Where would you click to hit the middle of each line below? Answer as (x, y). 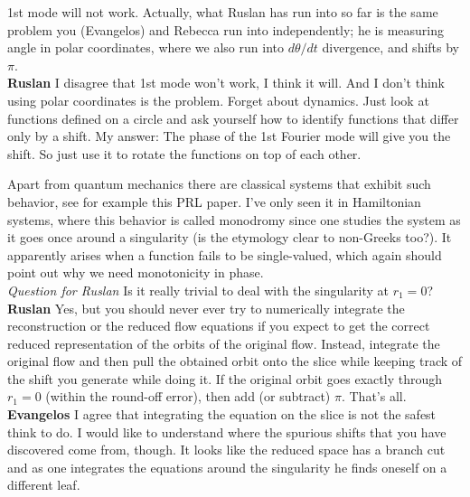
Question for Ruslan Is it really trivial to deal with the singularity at (198, 290)
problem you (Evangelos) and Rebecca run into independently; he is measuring (226, 29)
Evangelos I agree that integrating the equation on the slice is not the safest (222, 414)
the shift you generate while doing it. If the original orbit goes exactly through (225, 378)
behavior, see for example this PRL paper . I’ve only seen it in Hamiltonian (214, 201)
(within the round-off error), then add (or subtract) (188, 396)
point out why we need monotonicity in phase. (136, 272)
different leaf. (44, 485)
